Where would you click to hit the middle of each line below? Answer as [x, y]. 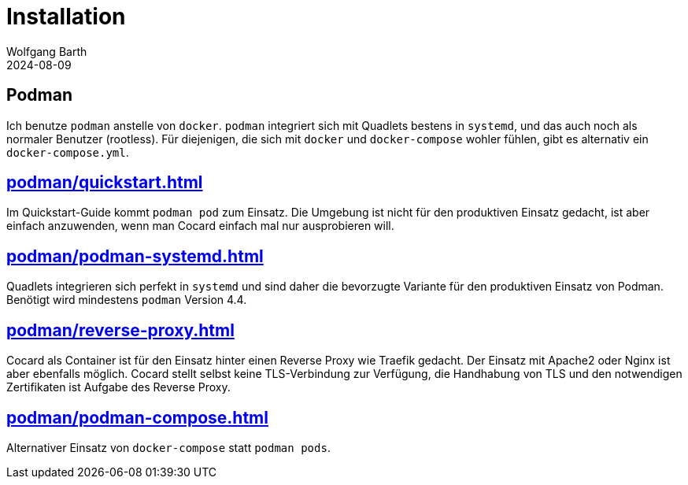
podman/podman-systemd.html [135, 256]
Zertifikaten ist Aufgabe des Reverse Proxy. [118, 387]
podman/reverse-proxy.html [120, 330]
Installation [66, 17]
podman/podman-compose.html [137, 417]
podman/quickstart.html [105, 183]
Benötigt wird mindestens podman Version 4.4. [127, 300]
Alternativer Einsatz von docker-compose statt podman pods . [168, 447]
